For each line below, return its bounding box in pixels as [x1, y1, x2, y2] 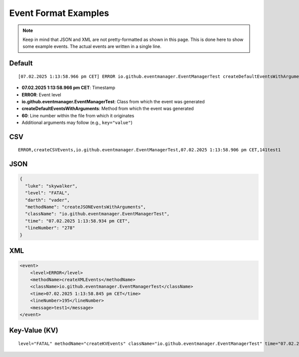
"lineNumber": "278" [25, 225, 75, 231]
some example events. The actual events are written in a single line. [22, 43, 161, 49]
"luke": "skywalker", [25, 183, 78, 189]
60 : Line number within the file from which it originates [21, 112, 135, 118]
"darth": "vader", [25, 197, 70, 203]
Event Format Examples [9, 7, 109, 18]
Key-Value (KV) [9, 326, 58, 335]
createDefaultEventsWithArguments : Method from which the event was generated [21, 105, 194, 112]
